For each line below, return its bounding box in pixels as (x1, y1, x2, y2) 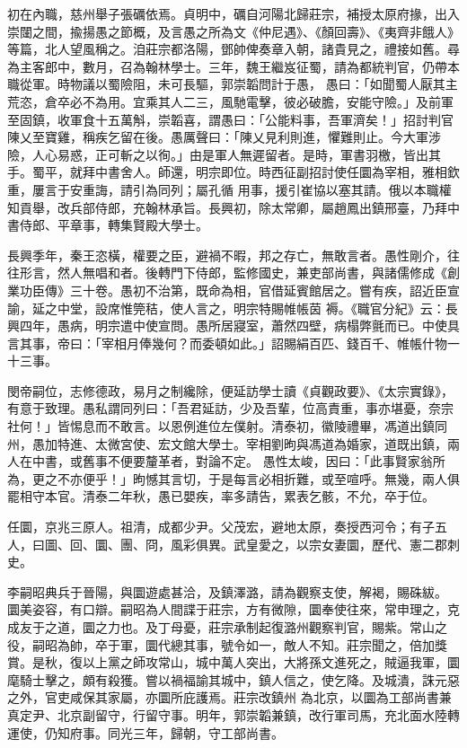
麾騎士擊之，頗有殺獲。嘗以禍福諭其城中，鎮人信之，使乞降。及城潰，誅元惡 (7, 670, 460, 689)
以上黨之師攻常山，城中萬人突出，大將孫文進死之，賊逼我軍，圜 (82, 653, 460, 672)
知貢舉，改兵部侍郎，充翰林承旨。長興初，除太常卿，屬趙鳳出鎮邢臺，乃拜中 (7, 198, 460, 216)
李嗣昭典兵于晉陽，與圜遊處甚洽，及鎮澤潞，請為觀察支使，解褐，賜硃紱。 (7, 582, 447, 601)
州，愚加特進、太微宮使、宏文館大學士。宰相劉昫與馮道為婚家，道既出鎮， (7, 434, 447, 453)
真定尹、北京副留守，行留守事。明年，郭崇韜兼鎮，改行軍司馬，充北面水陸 (7, 705, 447, 724)
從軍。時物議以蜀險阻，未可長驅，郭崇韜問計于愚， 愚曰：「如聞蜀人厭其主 (19, 75, 458, 93)
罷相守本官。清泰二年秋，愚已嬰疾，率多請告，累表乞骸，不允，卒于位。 (7, 487, 435, 506)
